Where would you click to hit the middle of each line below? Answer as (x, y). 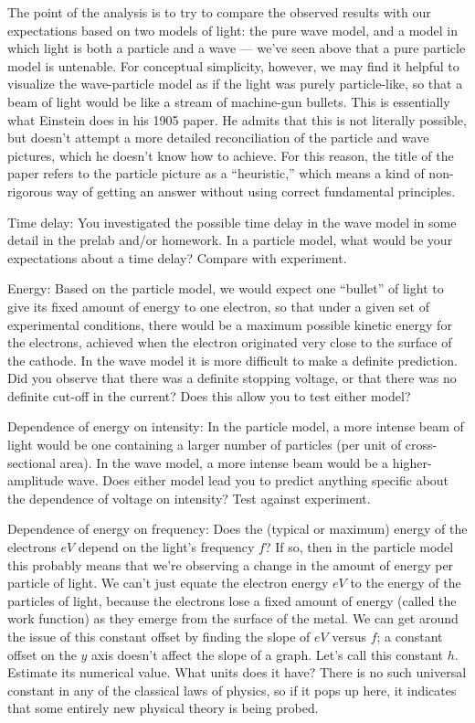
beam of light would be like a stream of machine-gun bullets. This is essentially (229, 101)
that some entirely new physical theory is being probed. (163, 708)
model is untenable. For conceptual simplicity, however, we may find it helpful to (233, 65)
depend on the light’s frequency (166, 547)
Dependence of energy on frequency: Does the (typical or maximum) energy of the (237, 529)
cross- (421, 445)
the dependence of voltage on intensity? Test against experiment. (189, 498)
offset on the (42, 654)
